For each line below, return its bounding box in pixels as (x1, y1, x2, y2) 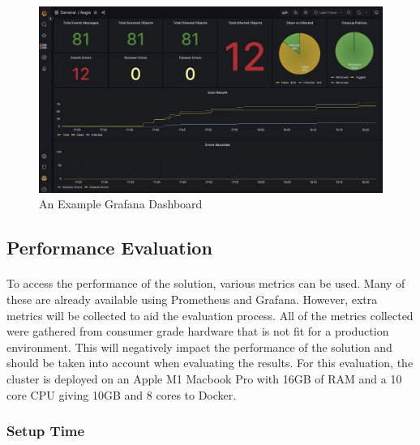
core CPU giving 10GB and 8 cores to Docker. (6, 386, 237, 403)
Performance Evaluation (6, 235, 212, 260)
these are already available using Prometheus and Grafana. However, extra (6, 290, 378, 307)
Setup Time (6, 421, 85, 441)
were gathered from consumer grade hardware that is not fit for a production (6, 323, 389, 340)
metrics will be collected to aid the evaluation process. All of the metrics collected (6, 306, 414, 323)
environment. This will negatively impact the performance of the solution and (6, 338, 392, 355)
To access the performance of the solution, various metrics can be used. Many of (6, 275, 405, 292)
